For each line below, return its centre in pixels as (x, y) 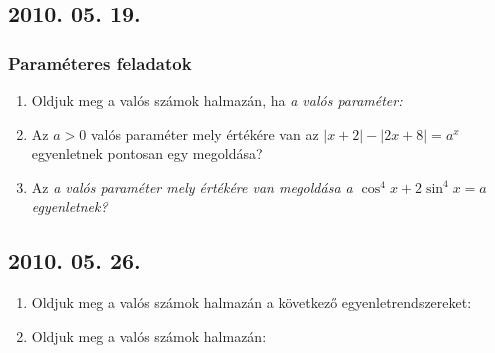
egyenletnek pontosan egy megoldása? (147, 153)
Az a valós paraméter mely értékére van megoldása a (192, 186)
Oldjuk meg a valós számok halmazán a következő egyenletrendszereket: (251, 302)
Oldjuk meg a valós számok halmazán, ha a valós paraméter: (217, 100)
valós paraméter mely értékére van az (204, 133)
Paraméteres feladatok (100, 62)
